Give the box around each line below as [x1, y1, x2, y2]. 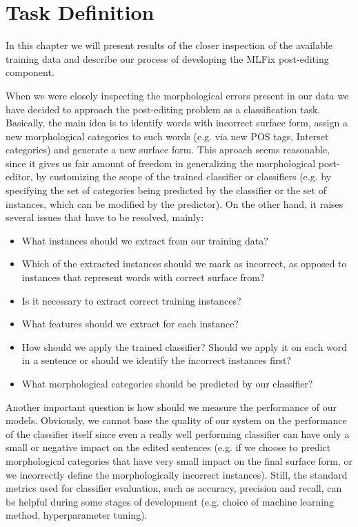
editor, [6, 169, 33, 184]
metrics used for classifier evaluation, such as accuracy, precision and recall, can [6, 481, 342, 495]
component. [6, 65, 54, 79]
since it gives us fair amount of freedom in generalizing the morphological [6, 155, 316, 170]
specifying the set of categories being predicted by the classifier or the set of [6, 183, 326, 198]
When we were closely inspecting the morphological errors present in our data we [6, 88, 349, 102]
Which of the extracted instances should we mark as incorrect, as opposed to [21, 256, 347, 271]
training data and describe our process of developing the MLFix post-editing [6, 51, 329, 66]
